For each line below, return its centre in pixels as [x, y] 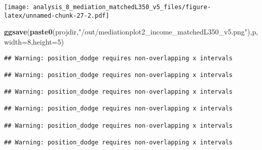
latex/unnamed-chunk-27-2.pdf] [57, 15]
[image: [17, 7]
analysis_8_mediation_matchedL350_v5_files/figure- [122, 7]
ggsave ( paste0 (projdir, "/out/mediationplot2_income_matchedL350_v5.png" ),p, [131, 32]
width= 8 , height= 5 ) [34, 41]
